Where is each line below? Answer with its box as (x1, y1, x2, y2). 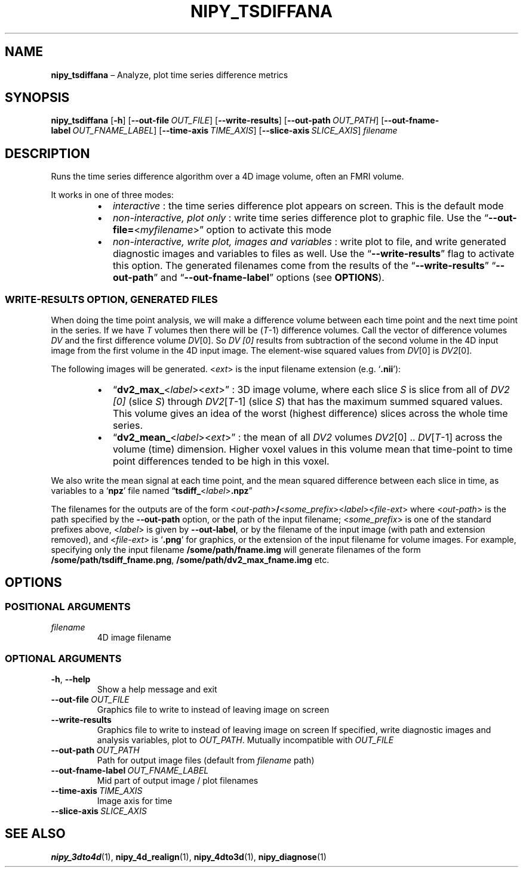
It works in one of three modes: (51, 190, 174, 200)
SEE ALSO (5, 826, 66, 842)
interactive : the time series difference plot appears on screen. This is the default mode (112, 200, 504, 212)
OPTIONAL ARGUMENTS (5, 652, 122, 664)
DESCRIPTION (5, 146, 90, 161)
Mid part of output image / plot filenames (97, 775, 259, 786)
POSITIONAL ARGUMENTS (5, 600, 131, 613)
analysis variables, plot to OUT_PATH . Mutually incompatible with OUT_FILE (97, 735, 394, 745)
